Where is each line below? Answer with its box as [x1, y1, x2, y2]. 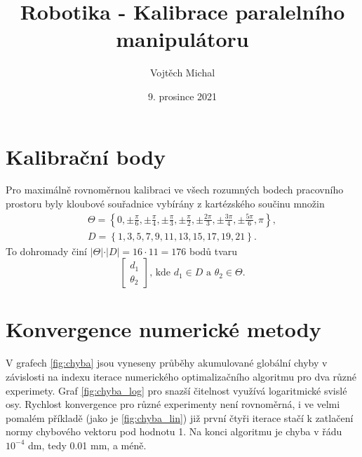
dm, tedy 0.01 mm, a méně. [27, 437, 147, 452]
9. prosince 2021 [147, 88, 217, 103]
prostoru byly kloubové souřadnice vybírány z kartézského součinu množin [6, 196, 325, 211]
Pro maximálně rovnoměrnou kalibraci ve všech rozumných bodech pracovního [6, 182, 344, 197]
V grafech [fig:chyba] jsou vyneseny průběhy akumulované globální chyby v [6, 355, 328, 370]
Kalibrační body [6, 142, 166, 170]
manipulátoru [116, 25, 249, 53]
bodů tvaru [189, 243, 238, 258]
